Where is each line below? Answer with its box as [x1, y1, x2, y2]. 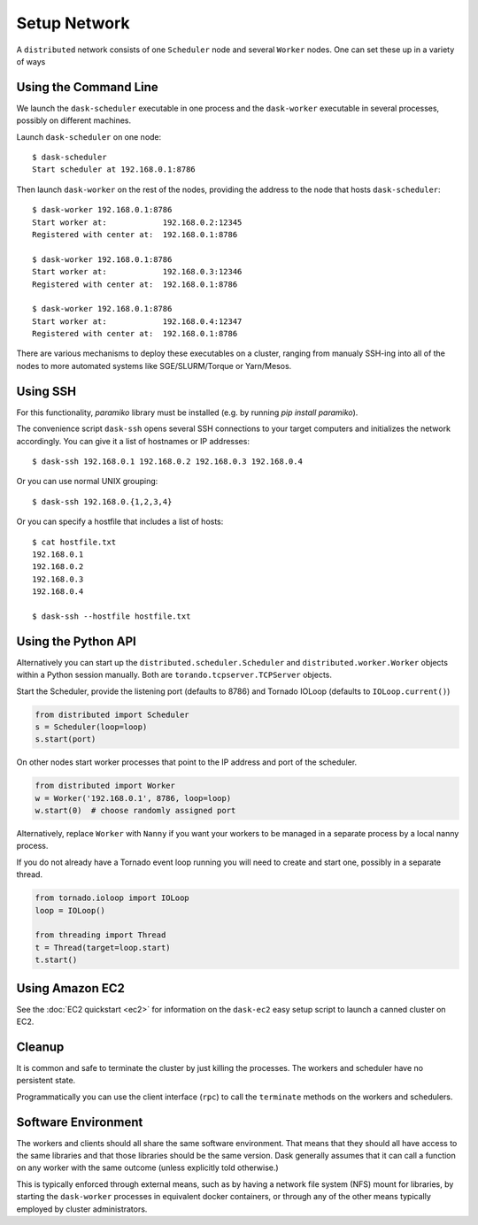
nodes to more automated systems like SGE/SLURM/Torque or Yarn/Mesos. [16, 360, 292, 371]
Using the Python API [16, 634, 136, 649]
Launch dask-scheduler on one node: [16, 131, 162, 142]
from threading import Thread [35, 930, 166, 940]
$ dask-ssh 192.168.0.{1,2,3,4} [32, 497, 173, 506]
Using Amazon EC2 [16, 981, 126, 996]
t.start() [35, 955, 78, 965]
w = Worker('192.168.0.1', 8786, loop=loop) [35, 793, 232, 803]
